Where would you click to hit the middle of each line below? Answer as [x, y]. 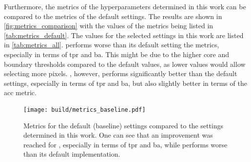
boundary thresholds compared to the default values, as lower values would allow [125, 64]
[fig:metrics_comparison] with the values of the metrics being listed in [109, 26]
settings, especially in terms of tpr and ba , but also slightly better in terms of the [125, 83]
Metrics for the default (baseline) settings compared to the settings [124, 125]
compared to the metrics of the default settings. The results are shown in [113, 16]
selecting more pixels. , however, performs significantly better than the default [121, 73]
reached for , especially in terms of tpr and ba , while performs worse [125, 144]
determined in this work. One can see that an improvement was [118, 135]
